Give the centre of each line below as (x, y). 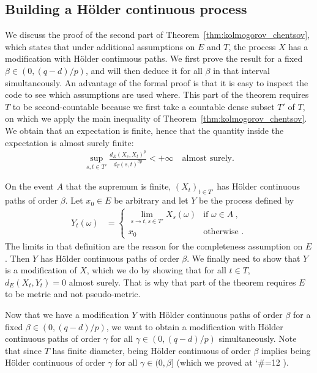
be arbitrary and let (151, 200)
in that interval (241, 70)
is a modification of (41, 270)
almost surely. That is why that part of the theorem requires (182, 282)
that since (23, 350)
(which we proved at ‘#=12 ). (233, 362)
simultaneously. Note (258, 338)
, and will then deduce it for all (144, 70)
